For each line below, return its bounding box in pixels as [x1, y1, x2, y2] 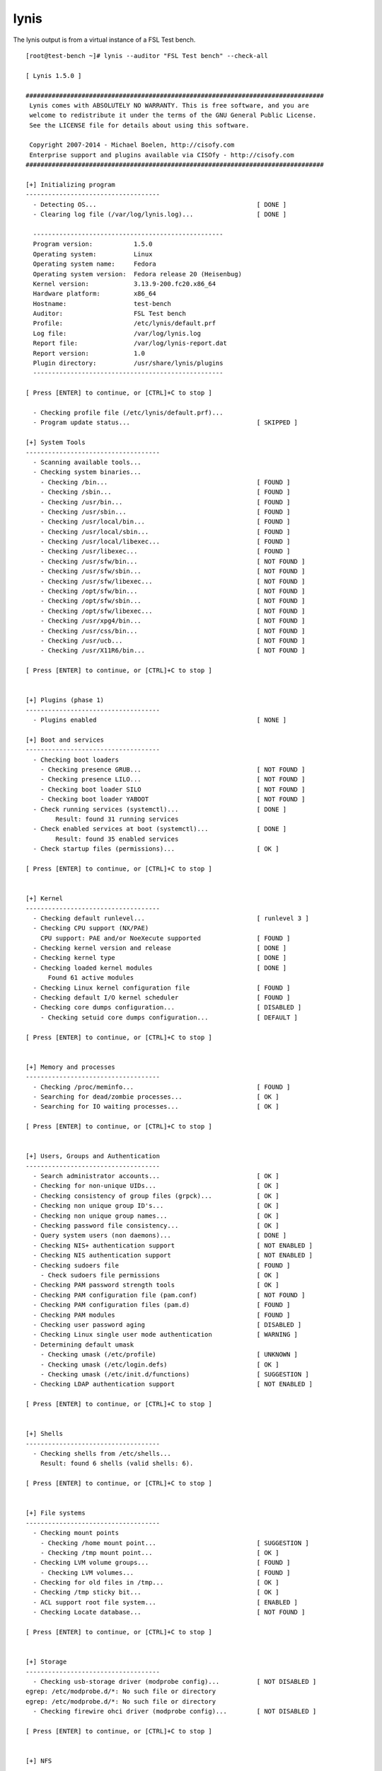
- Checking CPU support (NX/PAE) [33, 924, 149, 932]
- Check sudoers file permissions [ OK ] [40, 1271, 279, 1279]
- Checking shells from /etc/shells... [33, 1449, 171, 1458]
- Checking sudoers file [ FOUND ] [33, 1261, 291, 1269]
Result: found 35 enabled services [55, 834, 179, 843]
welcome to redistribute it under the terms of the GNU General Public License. [29, 111, 317, 120]
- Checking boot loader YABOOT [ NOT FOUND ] [40, 796, 306, 803]
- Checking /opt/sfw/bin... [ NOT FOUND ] [40, 587, 306, 595]
